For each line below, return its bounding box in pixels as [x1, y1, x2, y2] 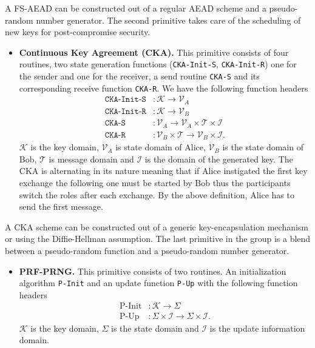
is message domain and [49, 152, 134, 165]
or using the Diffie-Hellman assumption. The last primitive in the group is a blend [5, 232, 311, 245]
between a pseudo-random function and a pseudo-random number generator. [5, 244, 290, 257]
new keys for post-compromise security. [5, 25, 151, 38]
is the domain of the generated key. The [144, 152, 293, 165]
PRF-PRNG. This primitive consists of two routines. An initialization [19, 264, 286, 277]
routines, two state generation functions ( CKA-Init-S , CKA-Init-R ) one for [19, 58, 297, 70]
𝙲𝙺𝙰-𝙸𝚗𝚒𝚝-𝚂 [104, 95, 146, 104]
